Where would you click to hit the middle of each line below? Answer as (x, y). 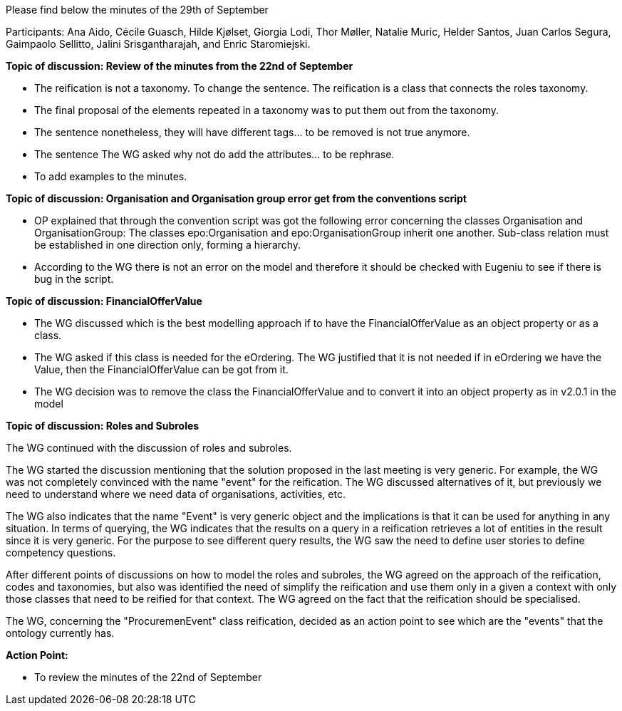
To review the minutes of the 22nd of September (148, 677)
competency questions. (61, 552)
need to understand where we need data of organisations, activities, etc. (176, 494)
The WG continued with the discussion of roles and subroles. (149, 448)
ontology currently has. (60, 633)
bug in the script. (74, 279)
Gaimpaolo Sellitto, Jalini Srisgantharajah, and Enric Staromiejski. (158, 44)
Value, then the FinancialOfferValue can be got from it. (161, 369)
